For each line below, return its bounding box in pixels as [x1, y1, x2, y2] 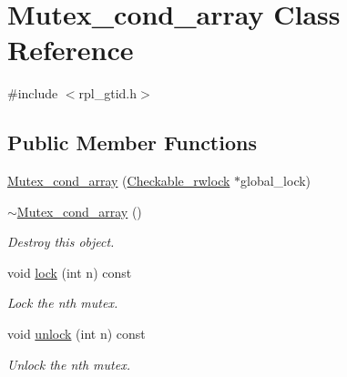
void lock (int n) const [7, 262, 132, 281]
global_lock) [240, 171, 311, 190]
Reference [7, 31, 134, 68]
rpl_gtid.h [78, 84, 138, 103]
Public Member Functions [7, 128, 257, 157]
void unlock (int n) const [7, 324, 146, 343]
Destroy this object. [7, 232, 115, 251]
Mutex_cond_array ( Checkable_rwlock [7, 171, 230, 190]
